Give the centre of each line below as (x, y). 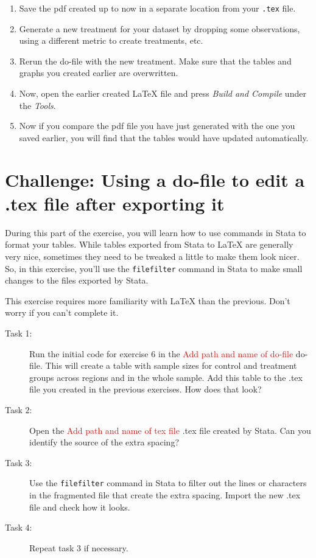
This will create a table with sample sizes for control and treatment (171, 365)
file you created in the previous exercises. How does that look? (146, 389)
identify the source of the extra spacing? (104, 442)
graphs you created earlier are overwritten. (99, 73)
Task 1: (19, 333)
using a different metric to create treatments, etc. (111, 40)
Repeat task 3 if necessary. (79, 547)
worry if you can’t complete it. (62, 312)
